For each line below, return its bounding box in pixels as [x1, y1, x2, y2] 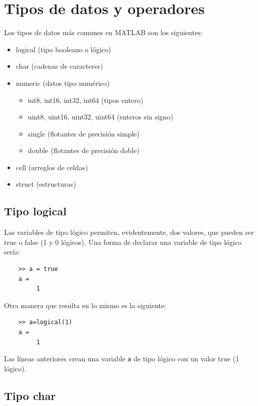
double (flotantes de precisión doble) [28, 145, 140, 156]
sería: [4, 246, 21, 257]
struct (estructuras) [16, 179, 76, 189]
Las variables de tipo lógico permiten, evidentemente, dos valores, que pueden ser [4, 227, 254, 237]
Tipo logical [4, 203, 67, 219]
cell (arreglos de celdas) [16, 162, 88, 172]
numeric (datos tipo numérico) [16, 77, 110, 88]
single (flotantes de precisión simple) [28, 128, 140, 139]
